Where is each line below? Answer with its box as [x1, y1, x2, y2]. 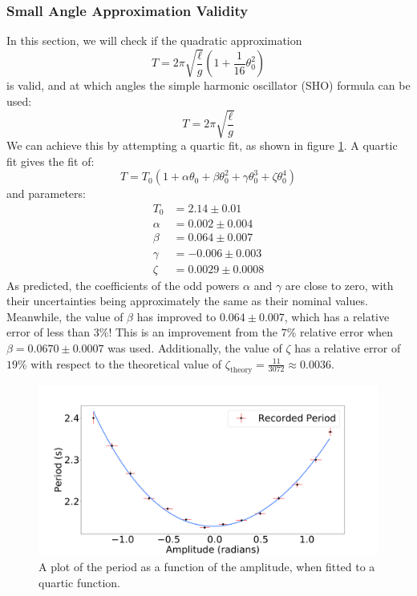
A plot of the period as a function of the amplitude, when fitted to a [38, 558, 375, 574]
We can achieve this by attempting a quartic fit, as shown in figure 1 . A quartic [6, 137, 398, 154]
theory [229, 366, 253, 375]
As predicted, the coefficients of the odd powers [6, 276, 240, 293]
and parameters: [6, 185, 86, 202]
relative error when [300, 324, 394, 340]
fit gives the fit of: [6, 152, 95, 169]
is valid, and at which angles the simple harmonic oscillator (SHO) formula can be [6, 77, 411, 94]
